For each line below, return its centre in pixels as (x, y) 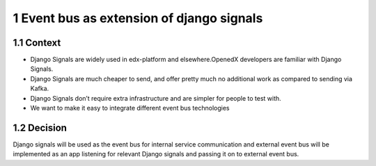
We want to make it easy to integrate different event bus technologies (130, 108)
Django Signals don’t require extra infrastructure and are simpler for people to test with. (156, 98)
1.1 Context (37, 43)
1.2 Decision (40, 127)
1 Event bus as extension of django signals (138, 18)
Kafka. (40, 89)
